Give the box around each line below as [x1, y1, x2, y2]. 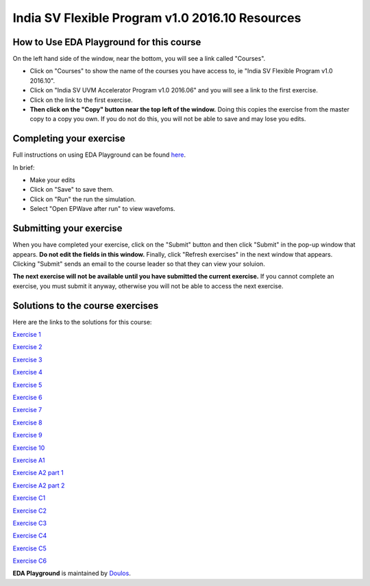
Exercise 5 [12, 381, 42, 389]
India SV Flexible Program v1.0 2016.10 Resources [12, 10, 301, 25]
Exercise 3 [12, 355, 42, 364]
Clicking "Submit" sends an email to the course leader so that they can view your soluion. [12, 259, 265, 268]
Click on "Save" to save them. [29, 186, 114, 194]
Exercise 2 [12, 343, 42, 351]
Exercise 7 [12, 406, 42, 414]
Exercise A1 [12, 456, 45, 464]
